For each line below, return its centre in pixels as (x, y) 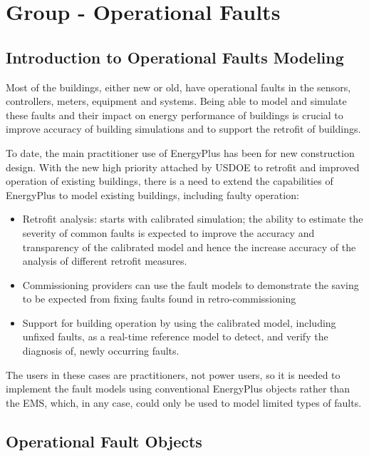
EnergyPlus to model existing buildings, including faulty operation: (152, 194)
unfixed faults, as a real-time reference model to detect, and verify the (175, 336)
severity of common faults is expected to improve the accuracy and (168, 232)
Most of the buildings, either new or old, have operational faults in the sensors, (178, 87)
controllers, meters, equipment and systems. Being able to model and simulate (176, 101)
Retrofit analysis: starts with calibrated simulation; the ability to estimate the (193, 219)
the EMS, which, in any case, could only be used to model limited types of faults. (184, 402)
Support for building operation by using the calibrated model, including (179, 322)
